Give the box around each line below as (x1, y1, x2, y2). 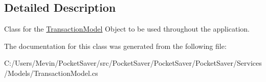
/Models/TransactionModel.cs (4, 67, 98, 78)
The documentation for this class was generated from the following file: (4, 40, 227, 51)
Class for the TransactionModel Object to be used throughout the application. (4, 23, 250, 34)
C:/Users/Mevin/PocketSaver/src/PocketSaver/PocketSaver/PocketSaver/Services (4, 58, 262, 68)
